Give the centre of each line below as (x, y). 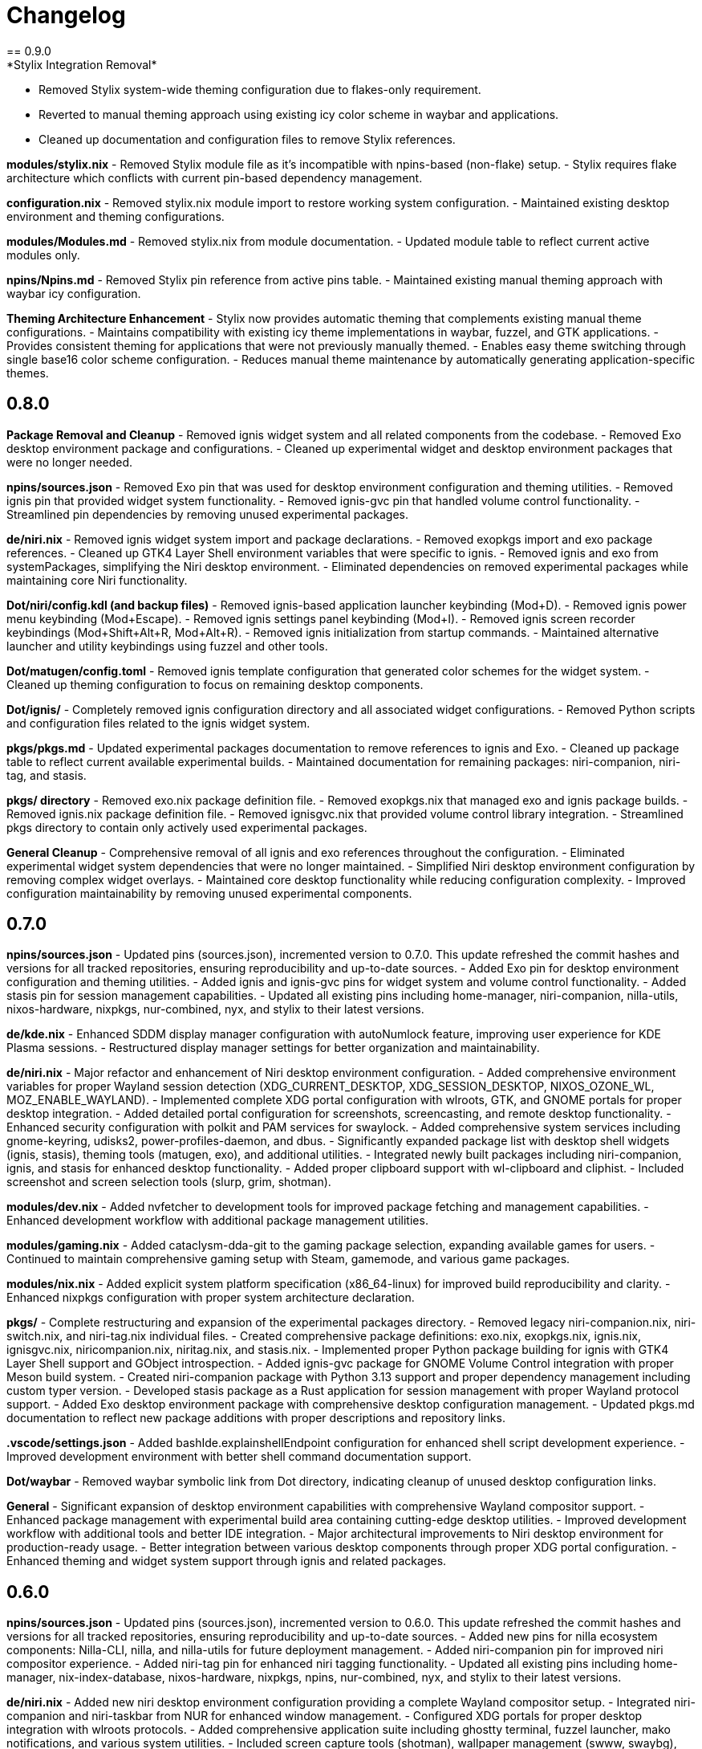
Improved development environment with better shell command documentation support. (239, 1457)
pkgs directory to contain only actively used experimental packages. (187, 827)
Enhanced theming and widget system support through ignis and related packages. (227, 1561)
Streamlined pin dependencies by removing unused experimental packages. (208, 514)
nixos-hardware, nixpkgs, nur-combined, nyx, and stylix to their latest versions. (215, 1009)
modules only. (43, 255)
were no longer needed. (70, 462)
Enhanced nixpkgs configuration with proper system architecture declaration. (211, 1298)
